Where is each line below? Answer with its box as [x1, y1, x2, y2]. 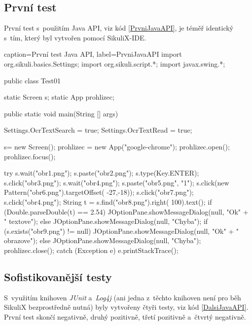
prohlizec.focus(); [4, 151, 56, 161]
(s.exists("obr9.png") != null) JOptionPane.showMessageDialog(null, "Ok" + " [4, 225, 239, 236]
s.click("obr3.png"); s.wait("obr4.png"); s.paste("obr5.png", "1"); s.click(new [4, 177, 229, 187]
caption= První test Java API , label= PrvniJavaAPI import [4, 49, 182, 59]
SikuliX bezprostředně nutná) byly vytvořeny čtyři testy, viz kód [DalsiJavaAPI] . [4, 302, 249, 312]
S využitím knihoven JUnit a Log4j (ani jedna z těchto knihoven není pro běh [4, 292, 241, 302]
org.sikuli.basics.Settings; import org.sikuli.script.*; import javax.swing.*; [4, 58, 225, 69]
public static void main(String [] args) [4, 108, 118, 118]
